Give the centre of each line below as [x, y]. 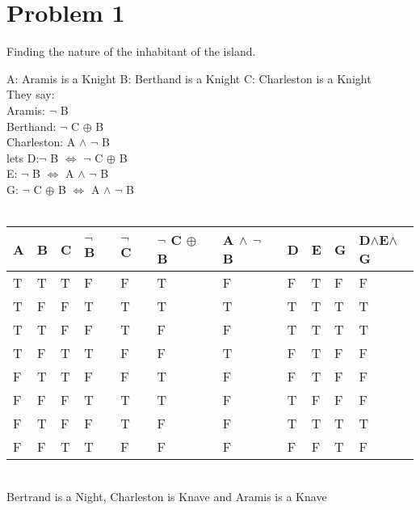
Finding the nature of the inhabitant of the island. [131, 51]
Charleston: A [41, 142]
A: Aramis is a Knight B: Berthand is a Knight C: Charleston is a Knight [189, 78]
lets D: [23, 157]
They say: [31, 94]
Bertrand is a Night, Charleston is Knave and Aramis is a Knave [167, 496]
